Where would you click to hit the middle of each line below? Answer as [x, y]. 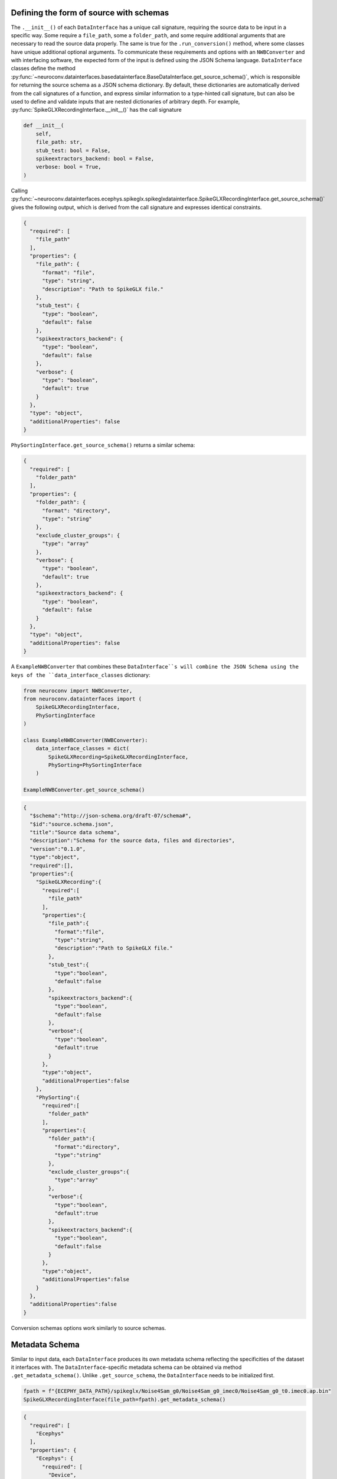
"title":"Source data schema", [75, 832]
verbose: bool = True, [68, 167]
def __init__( [44, 125]
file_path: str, [59, 142]
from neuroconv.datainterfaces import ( [82, 699]
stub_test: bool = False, [73, 150]
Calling [19, 190]
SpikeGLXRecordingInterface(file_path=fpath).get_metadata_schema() [125, 1399]
